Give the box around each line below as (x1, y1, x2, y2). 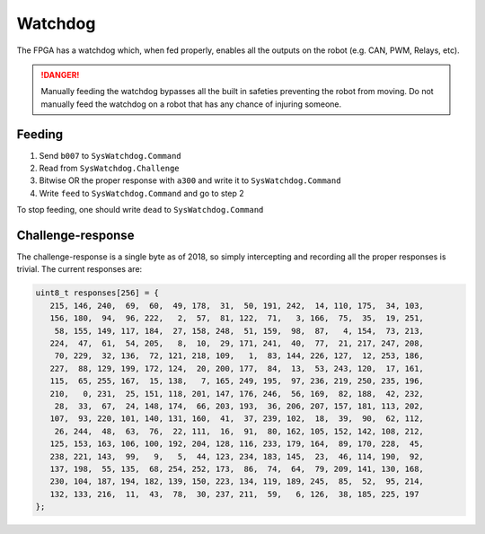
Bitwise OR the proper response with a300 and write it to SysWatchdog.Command (39, 175, 341, 186)
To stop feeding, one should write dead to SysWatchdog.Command (16, 205, 264, 215)
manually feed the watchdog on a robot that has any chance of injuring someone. (40, 99, 342, 109)
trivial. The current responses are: (16, 264, 143, 275)
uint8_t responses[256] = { (35, 288, 159, 298)
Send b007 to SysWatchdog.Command (39, 150, 181, 161)
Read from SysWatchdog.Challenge (39, 162, 180, 174)
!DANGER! (40, 69, 80, 80)
